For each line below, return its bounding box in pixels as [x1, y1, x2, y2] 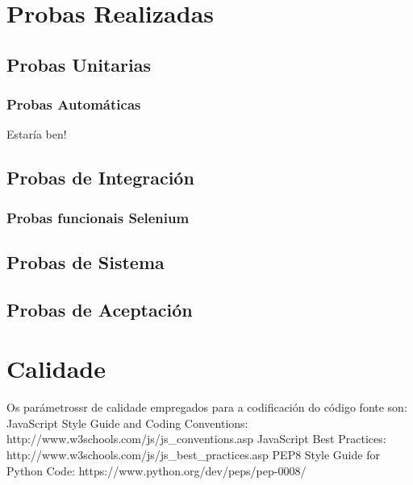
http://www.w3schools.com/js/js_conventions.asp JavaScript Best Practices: [6, 430, 386, 447]
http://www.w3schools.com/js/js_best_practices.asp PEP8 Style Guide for [6, 446, 380, 463]
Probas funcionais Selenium [6, 207, 190, 227]
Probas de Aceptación [6, 296, 193, 321]
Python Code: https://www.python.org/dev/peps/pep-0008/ [6, 462, 307, 479]
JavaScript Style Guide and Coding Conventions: [6, 414, 248, 431]
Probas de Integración [6, 165, 194, 190]
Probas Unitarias [6, 52, 152, 77]
